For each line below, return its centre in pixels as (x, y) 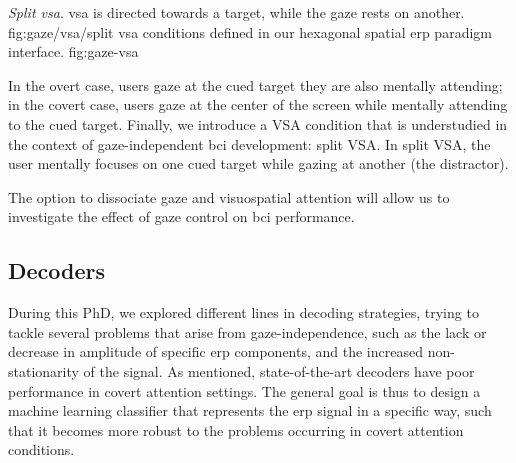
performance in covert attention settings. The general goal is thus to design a (244, 390)
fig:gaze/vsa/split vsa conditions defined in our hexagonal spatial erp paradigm (250, 31)
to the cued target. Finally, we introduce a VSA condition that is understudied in (258, 123)
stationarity (43, 370)
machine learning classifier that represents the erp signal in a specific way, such (250, 410)
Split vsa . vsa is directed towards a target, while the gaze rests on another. (236, 12)
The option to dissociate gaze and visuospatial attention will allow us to (229, 196)
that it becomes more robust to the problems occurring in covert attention (236, 429)
